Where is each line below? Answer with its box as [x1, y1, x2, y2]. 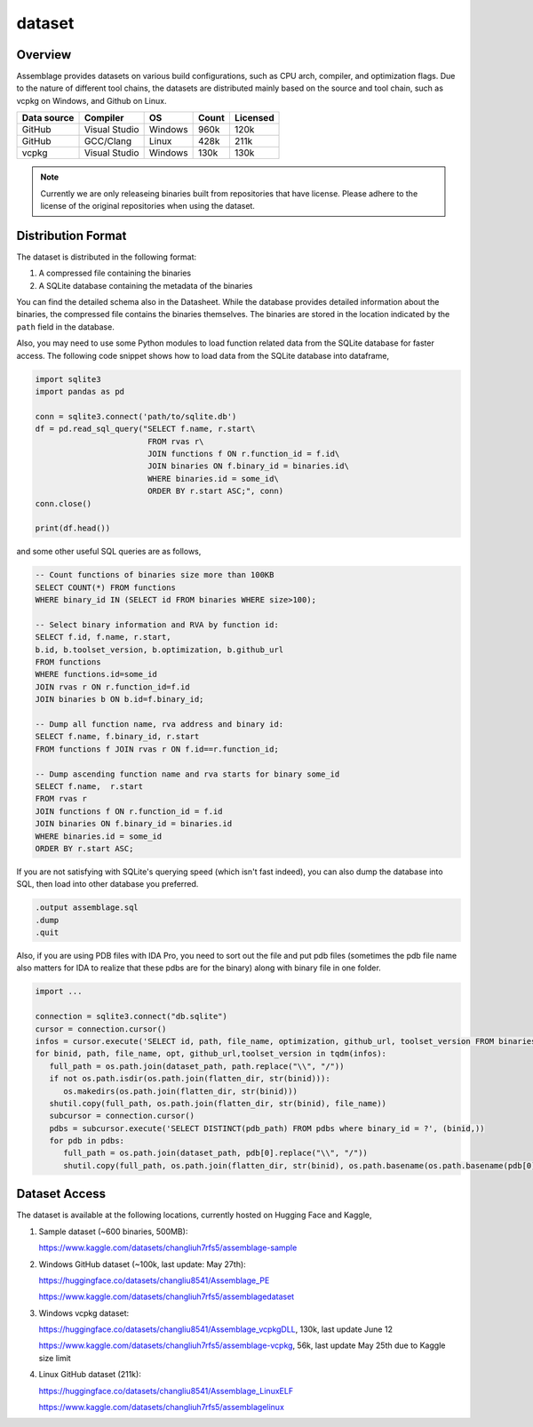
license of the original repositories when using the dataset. [40, 201, 255, 211]
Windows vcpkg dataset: [38, 1307, 130, 1319]
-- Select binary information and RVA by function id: [35, 619, 279, 630]
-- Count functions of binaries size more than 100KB [35, 570, 274, 580]
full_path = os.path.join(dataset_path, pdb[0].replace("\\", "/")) [63, 1148, 369, 1159]
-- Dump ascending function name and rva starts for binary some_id [35, 769, 340, 779]
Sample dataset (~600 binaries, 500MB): [38, 1226, 188, 1237]
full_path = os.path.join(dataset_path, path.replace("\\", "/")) [49, 1061, 345, 1071]
